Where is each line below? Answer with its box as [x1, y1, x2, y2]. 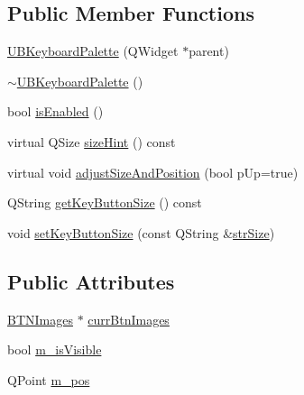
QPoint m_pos [7, 370, 90, 389]
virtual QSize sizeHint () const [7, 132, 176, 151]
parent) [189, 41, 229, 60]
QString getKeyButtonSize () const [7, 193, 202, 212]
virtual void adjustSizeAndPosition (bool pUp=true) [7, 162, 299, 181]
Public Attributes [7, 267, 175, 295]
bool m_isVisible [7, 340, 102, 359]
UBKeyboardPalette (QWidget [7, 41, 179, 60]
